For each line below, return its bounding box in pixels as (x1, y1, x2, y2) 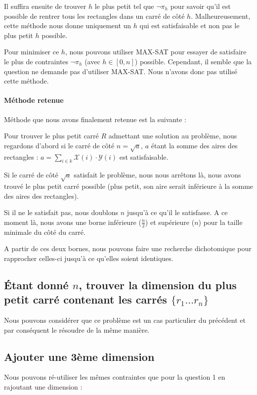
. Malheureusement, (191, 10, 251, 21)
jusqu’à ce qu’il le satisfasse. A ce (127, 207, 228, 218)
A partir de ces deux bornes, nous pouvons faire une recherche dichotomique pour (4, 243, 252, 254)
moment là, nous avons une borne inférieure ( (4, 217, 141, 227)
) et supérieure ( (145, 217, 195, 227)
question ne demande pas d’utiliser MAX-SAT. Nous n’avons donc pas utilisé (4, 66, 237, 76)
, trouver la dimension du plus (79, 277, 237, 292)
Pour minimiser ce (4, 46, 59, 57)
